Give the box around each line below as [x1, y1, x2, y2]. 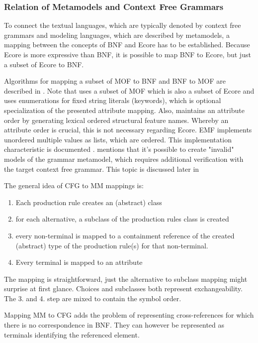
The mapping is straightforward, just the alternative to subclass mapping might [4, 273, 248, 284]
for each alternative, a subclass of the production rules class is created [15, 214, 229, 224]
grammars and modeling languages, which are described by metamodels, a [4, 29, 230, 40]
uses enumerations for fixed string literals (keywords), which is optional [4, 95, 221, 106]
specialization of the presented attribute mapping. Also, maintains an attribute [4, 105, 245, 115]
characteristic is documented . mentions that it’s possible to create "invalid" [4, 144, 234, 154]
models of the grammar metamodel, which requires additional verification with [4, 153, 244, 164]
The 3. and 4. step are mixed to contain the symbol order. [4, 293, 181, 303]
